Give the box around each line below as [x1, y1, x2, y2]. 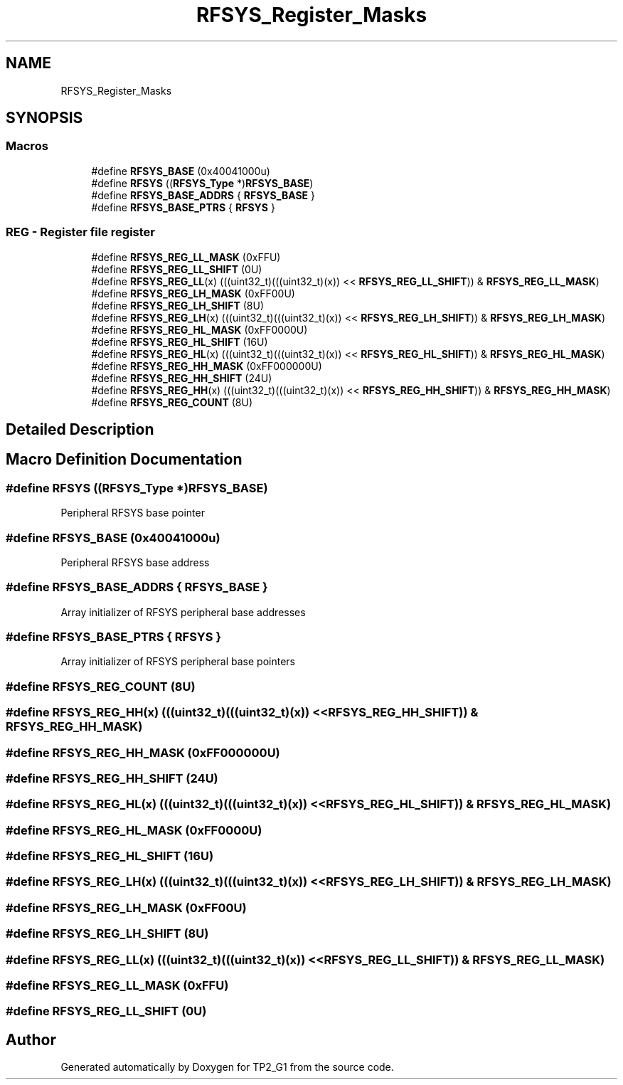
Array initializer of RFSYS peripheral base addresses [60, 605, 306, 618]
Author [6, 1030, 56, 1049]
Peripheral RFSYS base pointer [60, 507, 205, 519]
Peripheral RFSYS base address [60, 556, 210, 568]
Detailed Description [6, 420, 154, 438]
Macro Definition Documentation [6, 450, 243, 469]
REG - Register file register [6, 225, 156, 240]
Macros [6, 139, 48, 154]
